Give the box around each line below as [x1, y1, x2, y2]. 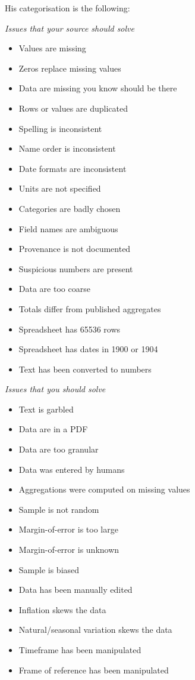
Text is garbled [18, 402, 74, 415]
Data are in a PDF [18, 423, 88, 435]
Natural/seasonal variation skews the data [18, 623, 172, 636]
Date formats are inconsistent [18, 162, 127, 174]
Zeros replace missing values [18, 61, 121, 74]
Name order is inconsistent [18, 142, 116, 155]
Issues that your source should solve [5, 21, 134, 34]
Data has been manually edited [18, 583, 133, 596]
